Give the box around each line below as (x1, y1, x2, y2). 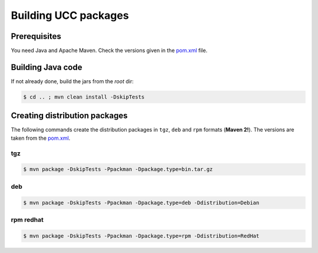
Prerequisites (11, 31, 61, 41)
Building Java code (11, 62, 82, 72)
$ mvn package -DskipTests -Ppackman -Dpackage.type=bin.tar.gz (23, 166, 213, 173)
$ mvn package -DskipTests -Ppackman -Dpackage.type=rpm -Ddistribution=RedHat (23, 232, 260, 239)
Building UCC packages (11, 9, 129, 22)
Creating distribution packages (11, 111, 128, 121)
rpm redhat (11, 215, 44, 224)
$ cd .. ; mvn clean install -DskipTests (23, 93, 145, 100)
